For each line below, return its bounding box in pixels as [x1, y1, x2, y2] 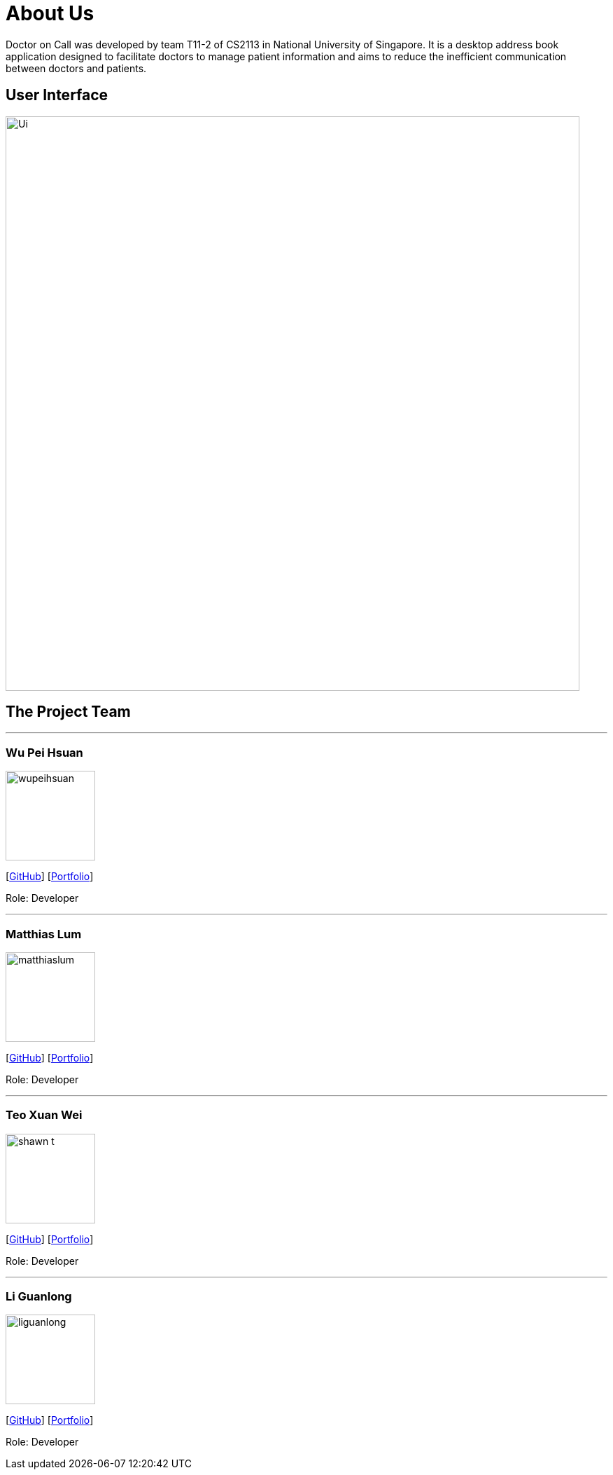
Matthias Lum [6, 926, 82, 941]
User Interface [6, 86, 108, 104]
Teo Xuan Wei [6, 1108, 83, 1123]
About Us [6, 1, 94, 25]
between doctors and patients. [6, 62, 147, 74]
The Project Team [6, 703, 131, 721]
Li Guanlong [6, 1289, 72, 1304]
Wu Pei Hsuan [6, 745, 83, 760]
